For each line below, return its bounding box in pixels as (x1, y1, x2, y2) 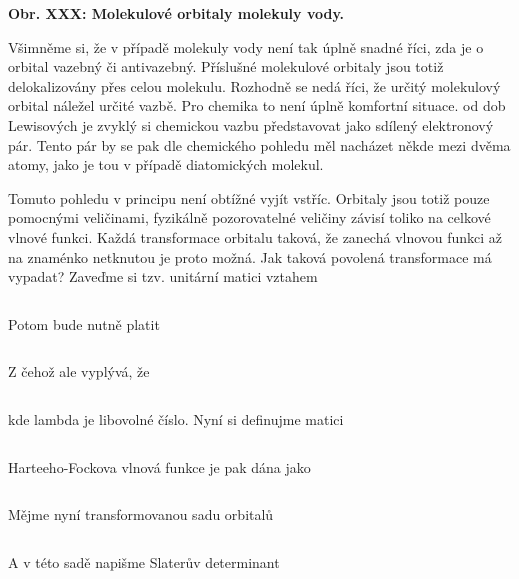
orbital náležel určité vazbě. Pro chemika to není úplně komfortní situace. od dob (8, 95, 506, 116)
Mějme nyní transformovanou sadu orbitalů (8, 504, 274, 525)
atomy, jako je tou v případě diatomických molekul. (8, 154, 324, 175)
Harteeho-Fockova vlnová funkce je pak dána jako (8, 456, 311, 477)
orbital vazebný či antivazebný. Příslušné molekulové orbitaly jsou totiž (8, 56, 444, 77)
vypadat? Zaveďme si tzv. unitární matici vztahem (8, 266, 318, 287)
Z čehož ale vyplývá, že (8, 361, 150, 382)
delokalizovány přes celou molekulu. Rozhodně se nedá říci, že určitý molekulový (8, 75, 501, 96)
